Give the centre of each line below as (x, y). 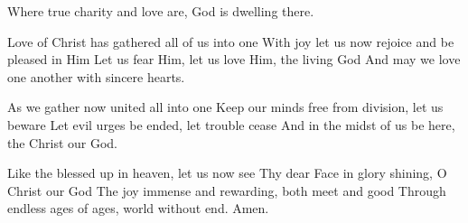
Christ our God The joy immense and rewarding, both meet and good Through (227, 190)
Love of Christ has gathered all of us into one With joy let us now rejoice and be (231, 41)
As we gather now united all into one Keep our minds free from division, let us (225, 107)
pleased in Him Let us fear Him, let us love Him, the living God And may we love (234, 59)
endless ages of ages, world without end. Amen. (138, 208)
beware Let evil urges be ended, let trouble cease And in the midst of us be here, (231, 124)
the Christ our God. (62, 142)
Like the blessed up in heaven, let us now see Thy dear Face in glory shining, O (227, 173)
